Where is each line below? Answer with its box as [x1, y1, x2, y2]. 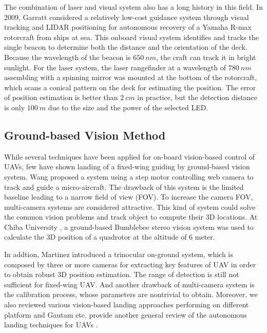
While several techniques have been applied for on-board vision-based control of [4, 151, 255, 162]
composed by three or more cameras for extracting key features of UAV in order [4, 259, 256, 269]
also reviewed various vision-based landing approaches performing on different [4, 299, 249, 310]
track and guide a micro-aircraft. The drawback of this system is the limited [4, 181, 244, 192]
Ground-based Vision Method [4, 127, 166, 143]
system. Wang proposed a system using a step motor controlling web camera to [4, 171, 254, 182]
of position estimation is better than [4, 92, 118, 103]
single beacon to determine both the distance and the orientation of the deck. [4, 42, 247, 52]
